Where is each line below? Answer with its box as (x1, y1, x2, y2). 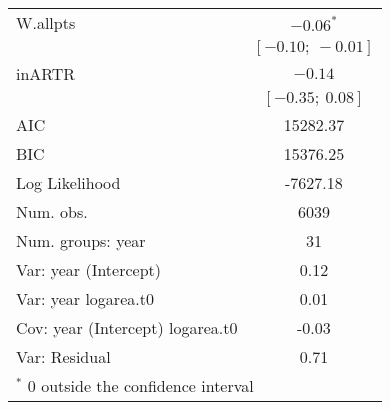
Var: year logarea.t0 (16, 287, 154, 310)
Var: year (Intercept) (16, 258, 162, 281)
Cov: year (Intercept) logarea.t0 (16, 316, 238, 339)
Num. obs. (16, 200, 88, 223)
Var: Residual (16, 345, 111, 368)
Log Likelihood (16, 171, 121, 194)
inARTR (16, 62, 76, 85)
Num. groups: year (16, 229, 146, 252)
